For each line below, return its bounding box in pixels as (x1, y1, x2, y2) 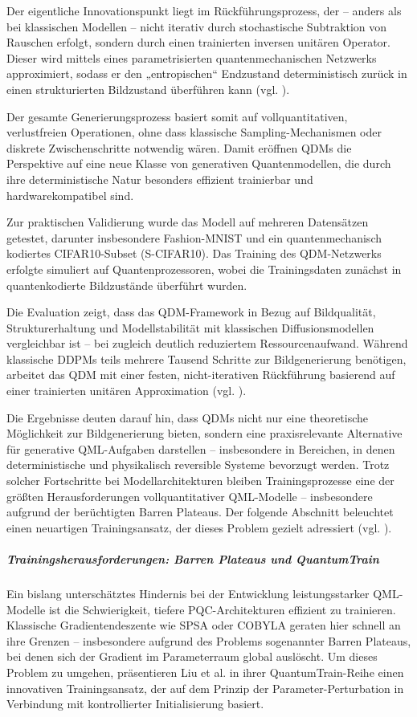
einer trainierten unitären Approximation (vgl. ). (6, 382, 247, 399)
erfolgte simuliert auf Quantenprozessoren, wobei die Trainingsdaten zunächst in (6, 260, 402, 277)
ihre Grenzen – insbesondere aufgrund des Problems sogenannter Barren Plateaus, (6, 632, 411, 649)
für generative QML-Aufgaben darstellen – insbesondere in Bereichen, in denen (6, 440, 395, 457)
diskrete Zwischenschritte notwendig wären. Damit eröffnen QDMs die (6, 139, 352, 156)
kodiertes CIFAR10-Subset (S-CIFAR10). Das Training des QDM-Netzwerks (6, 245, 382, 262)
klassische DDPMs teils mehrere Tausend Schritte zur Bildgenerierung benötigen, (6, 350, 407, 367)
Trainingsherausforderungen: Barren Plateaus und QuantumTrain (6, 551, 379, 567)
